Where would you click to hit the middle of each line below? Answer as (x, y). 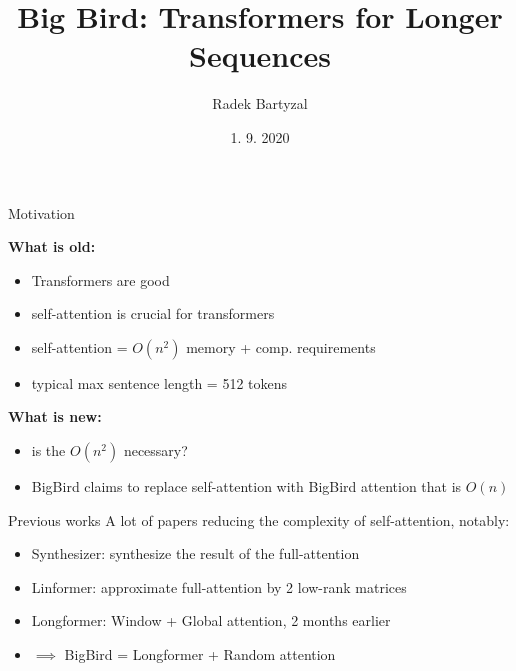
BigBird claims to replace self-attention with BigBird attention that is (246, 486)
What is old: (52, 246)
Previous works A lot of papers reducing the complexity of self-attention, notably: (259, 519)
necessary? (155, 450)
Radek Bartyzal (260, 103)
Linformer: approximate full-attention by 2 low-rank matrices (219, 586)
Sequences (260, 55)
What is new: (55, 416)
